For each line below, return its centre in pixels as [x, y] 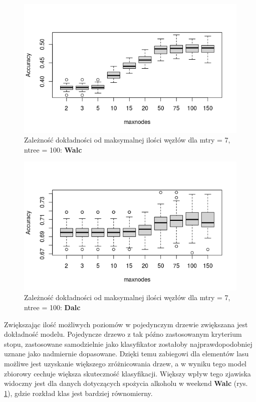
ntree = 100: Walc [53, 149]
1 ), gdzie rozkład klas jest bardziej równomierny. [78, 393]
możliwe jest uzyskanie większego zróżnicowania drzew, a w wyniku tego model [125, 364]
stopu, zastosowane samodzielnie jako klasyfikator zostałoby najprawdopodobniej [128, 344]
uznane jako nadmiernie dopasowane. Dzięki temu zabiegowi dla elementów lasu [126, 354]
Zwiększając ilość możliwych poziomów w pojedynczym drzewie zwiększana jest [126, 324]
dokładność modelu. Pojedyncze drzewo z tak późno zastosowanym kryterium [123, 334]
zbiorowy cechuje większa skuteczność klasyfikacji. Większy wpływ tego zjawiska [127, 373]
